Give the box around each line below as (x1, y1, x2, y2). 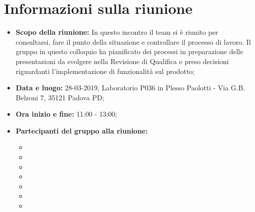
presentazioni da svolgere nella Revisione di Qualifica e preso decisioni (15, 56, 229, 66)
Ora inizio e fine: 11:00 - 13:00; (15, 109, 117, 119)
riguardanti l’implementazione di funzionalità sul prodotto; (15, 66, 195, 76)
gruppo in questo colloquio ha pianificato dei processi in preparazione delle (15, 46, 244, 57)
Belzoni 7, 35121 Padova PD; (15, 92, 104, 102)
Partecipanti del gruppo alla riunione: (15, 125, 148, 136)
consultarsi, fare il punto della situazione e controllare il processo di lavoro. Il (15, 36, 251, 47)
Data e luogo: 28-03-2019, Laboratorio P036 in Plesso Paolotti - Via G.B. (15, 82, 246, 93)
